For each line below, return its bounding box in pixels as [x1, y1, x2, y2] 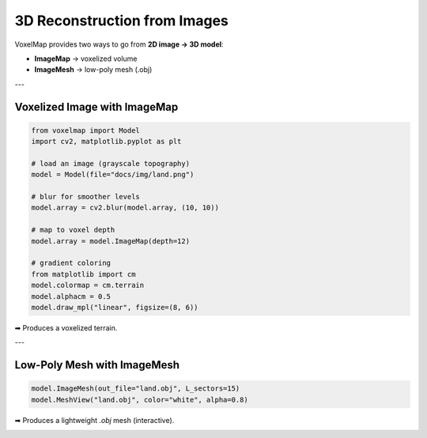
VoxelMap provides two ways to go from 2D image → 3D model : [14, 40, 225, 49]
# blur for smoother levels [31, 192, 140, 202]
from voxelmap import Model [31, 126, 140, 134]
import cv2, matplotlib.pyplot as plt [31, 137, 182, 146]
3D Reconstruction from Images [14, 12, 229, 29]
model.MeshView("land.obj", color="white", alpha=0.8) [31, 395, 248, 404]
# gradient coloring [31, 259, 111, 268]
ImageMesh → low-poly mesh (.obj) [34, 65, 153, 74]
